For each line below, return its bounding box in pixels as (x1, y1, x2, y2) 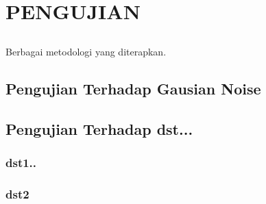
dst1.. (5, 153, 37, 170)
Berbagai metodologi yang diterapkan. (5, 44, 167, 58)
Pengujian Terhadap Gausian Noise (5, 77, 261, 99)
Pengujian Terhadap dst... (5, 118, 193, 139)
